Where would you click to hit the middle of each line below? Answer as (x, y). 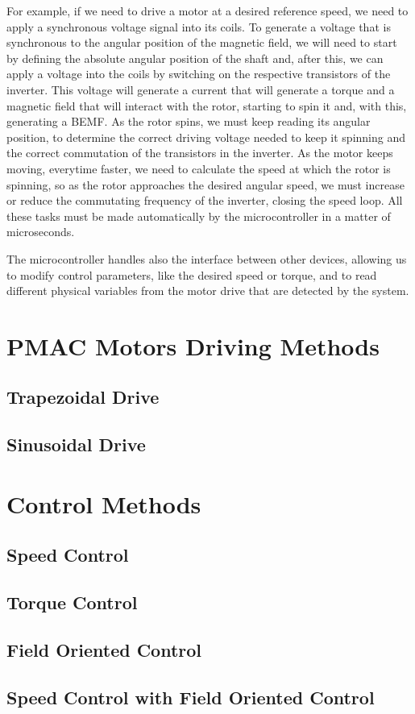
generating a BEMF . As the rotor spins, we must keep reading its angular (189, 121)
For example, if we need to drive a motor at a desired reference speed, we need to (207, 10)
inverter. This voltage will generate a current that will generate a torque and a (201, 89)
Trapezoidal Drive (83, 397)
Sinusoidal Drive (76, 444)
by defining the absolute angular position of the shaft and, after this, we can (195, 58)
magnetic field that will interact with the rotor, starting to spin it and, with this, (207, 105)
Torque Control (72, 602)
